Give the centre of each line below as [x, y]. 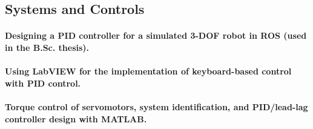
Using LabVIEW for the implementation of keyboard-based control [148, 71]
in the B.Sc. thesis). [47, 47]
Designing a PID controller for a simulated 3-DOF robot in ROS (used [156, 35]
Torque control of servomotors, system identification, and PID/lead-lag [156, 106]
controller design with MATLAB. [76, 118]
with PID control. [43, 83]
